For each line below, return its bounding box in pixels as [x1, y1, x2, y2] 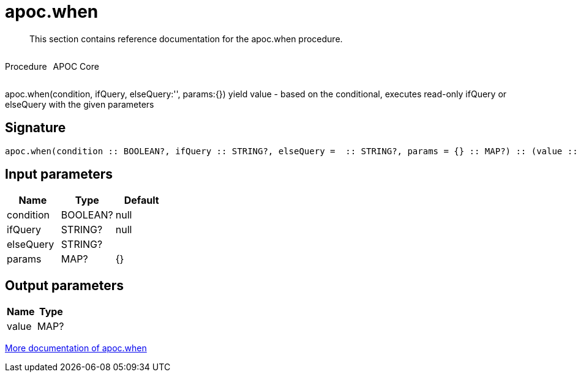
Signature [5, 120, 66, 136]
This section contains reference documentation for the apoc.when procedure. [29, 33, 343, 44]
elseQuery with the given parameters [5, 99, 154, 110]
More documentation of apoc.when [5, 343, 147, 354]
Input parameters [5, 166, 113, 182]
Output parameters [5, 277, 124, 293]
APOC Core [53, 61, 99, 72]
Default [124, 194, 159, 207]
